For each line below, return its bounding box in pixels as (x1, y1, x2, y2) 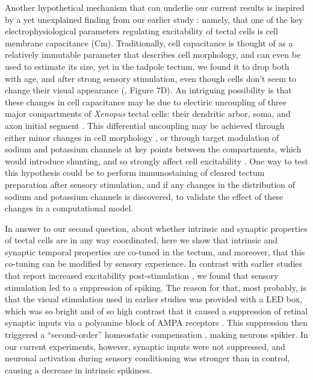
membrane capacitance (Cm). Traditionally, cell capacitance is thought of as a (5, 36, 293, 49)
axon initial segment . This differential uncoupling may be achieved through (5, 119, 285, 131)
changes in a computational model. (5, 202, 134, 214)
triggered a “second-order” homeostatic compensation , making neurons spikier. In (5, 328, 308, 341)
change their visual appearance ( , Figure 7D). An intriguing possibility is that (5, 84, 292, 96)
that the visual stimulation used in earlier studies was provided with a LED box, (5, 293, 302, 305)
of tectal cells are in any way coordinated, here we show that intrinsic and (5, 234, 278, 246)
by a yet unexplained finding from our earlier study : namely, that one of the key (5, 13, 303, 25)
